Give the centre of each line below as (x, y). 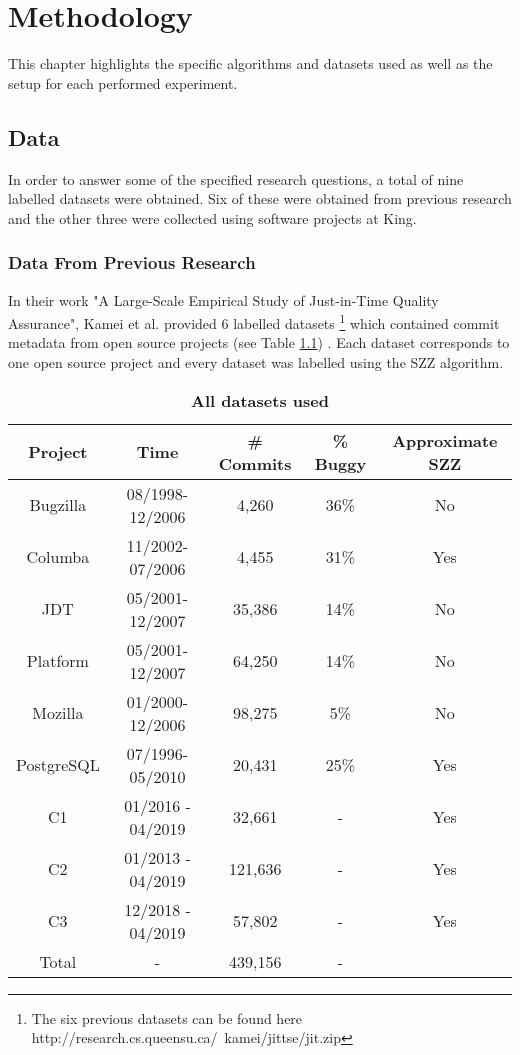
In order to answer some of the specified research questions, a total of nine (236, 178)
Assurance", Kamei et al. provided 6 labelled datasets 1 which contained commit (254, 321)
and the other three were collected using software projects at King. (212, 217)
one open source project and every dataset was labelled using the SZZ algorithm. (256, 361)
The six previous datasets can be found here (167, 1017)
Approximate (445, 440)
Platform (57, 661)
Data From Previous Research (132, 262)
